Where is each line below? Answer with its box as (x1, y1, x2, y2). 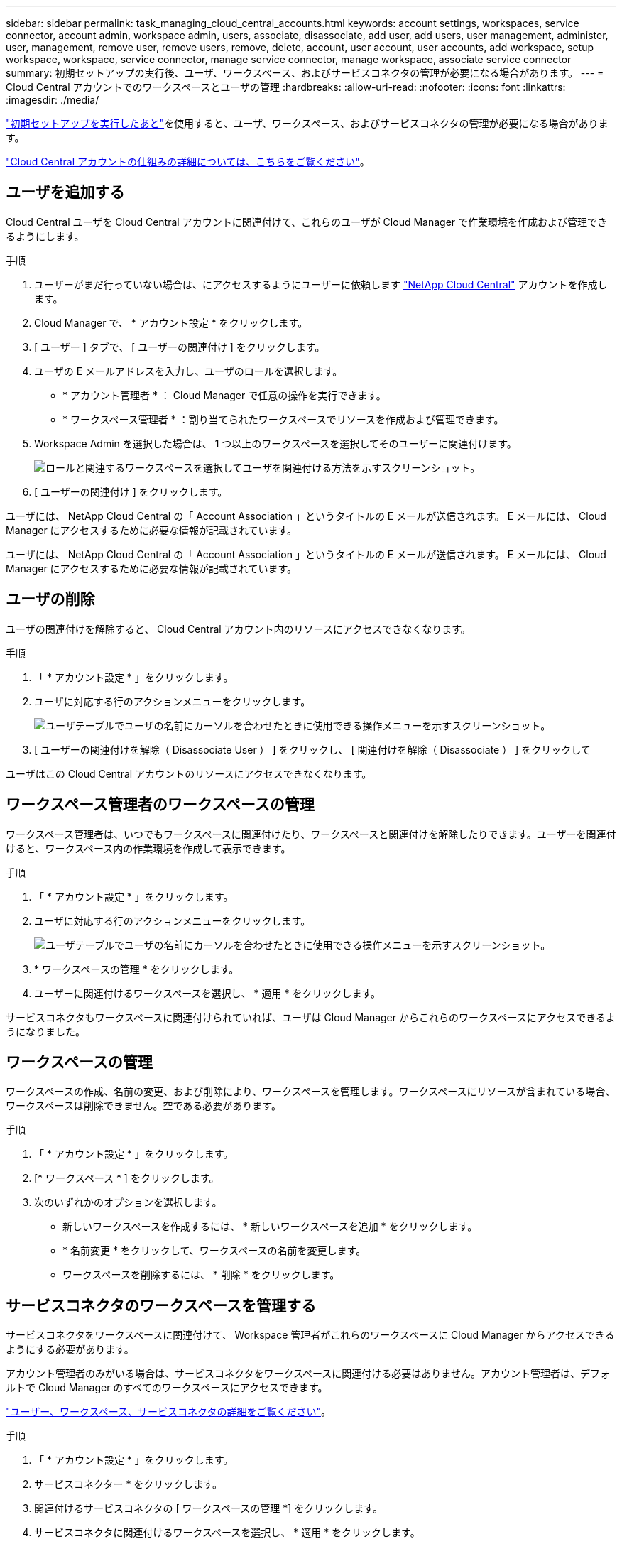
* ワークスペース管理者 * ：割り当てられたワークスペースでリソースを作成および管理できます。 (62, 413, 504, 425)
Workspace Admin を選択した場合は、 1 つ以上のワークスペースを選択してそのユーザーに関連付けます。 (34, 437, 517, 450)
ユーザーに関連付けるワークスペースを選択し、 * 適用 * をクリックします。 (34, 986, 381, 999)
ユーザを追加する (6, 183, 125, 202)
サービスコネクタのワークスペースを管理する (6, 1296, 317, 1315)
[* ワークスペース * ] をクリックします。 (34, 1172, 219, 1185)
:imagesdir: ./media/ (6, 94, 99, 106)
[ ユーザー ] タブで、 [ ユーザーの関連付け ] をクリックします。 (34, 340, 325, 353)
